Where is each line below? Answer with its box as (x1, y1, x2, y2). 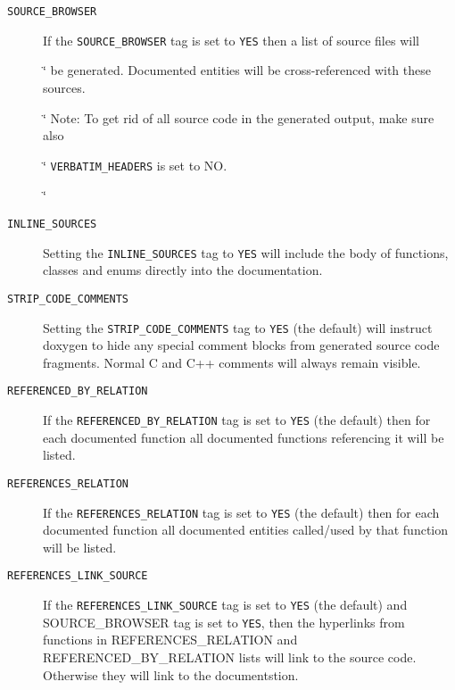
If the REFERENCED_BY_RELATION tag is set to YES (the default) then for (43, 411, 431, 428)
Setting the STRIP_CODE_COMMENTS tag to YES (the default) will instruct (43, 318, 433, 337)
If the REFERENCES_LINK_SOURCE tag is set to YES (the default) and (43, 595, 408, 613)
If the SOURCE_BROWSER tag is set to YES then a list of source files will (43, 30, 419, 49)
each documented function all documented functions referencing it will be (43, 428, 444, 446)
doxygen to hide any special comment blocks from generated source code (43, 336, 440, 354)
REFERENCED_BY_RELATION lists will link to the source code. (43, 647, 417, 666)
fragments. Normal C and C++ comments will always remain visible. (43, 353, 421, 371)
